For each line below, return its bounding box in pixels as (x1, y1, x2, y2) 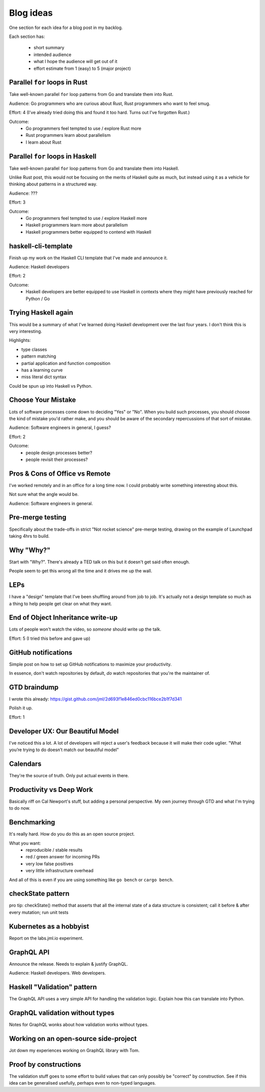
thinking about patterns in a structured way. (9, 181, 98, 187)
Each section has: (9, 33, 45, 39)
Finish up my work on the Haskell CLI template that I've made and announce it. (9, 255, 168, 261)
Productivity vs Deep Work (9, 785, 93, 794)
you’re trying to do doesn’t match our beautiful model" (9, 747, 119, 753)
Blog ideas (9, 7, 53, 18)
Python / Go (26, 296, 50, 302)
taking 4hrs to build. (9, 533, 50, 539)
